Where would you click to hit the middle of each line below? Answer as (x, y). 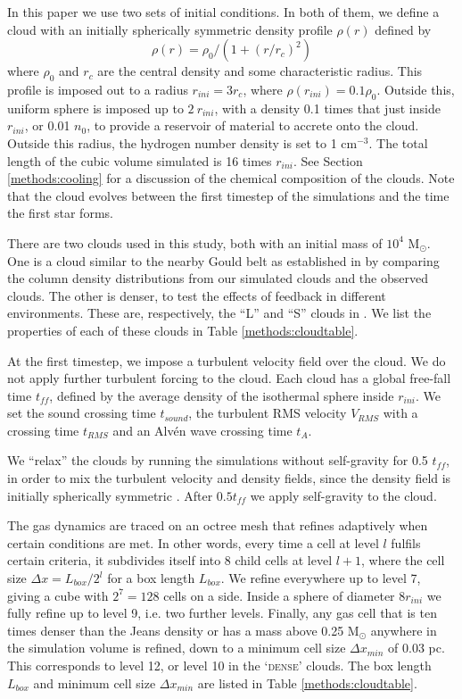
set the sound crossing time (82, 413)
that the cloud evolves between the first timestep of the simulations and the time (228, 195)
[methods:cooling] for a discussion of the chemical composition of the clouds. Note (231, 178)
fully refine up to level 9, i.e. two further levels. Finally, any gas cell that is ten (222, 613)
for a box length (151, 578)
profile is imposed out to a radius (98, 89)
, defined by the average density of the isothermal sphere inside (222, 395)
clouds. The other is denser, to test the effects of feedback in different (197, 295)
